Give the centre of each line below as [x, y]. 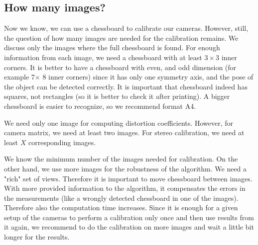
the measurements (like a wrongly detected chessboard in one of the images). [121, 198]
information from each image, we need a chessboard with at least [103, 57]
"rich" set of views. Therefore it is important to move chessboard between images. [128, 178]
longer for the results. [37, 237]
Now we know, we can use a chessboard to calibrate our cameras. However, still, [126, 28]
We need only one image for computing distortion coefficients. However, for [119, 122]
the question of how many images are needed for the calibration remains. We [121, 38]
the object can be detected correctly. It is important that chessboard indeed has [126, 86]
